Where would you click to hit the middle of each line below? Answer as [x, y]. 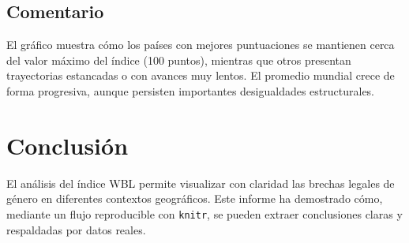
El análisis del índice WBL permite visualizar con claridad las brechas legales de [201, 183]
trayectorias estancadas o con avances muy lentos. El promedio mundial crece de [201, 75]
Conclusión [68, 145]
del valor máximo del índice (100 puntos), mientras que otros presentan [179, 60]
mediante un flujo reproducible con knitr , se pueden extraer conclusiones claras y [204, 213]
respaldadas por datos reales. [76, 229]
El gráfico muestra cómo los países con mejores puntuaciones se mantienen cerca [201, 45]
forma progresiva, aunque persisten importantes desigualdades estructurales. [191, 90]
